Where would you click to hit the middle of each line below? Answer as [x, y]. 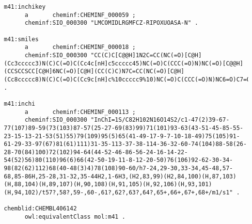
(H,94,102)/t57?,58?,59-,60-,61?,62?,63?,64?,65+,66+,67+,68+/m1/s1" [118, 193]
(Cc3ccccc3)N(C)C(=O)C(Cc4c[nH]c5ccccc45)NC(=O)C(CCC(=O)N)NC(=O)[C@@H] [124, 63]
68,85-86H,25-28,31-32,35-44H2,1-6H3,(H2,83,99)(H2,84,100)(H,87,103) [120, 176]
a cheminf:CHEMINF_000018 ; [80, 47]
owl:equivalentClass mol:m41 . [75, 217]
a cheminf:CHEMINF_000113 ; [80, 112]
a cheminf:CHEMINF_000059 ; [80, 15]
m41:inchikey [25, 7]
